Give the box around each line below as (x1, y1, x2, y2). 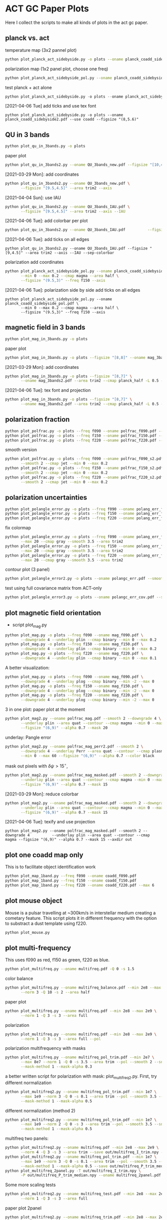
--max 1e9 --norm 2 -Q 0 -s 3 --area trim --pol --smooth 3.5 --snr (20, 1122, 166, 1127)
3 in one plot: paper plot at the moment (5, 706, 85, 712)
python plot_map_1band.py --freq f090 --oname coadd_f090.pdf (5, 874, 137, 879)
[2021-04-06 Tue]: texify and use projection (5, 819, 95, 825)
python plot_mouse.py (5, 930, 50, 935)
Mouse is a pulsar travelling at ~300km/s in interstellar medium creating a (5, 909, 156, 916)
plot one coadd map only (5, 851, 83, 859)
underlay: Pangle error (5, 734, 51, 740)
